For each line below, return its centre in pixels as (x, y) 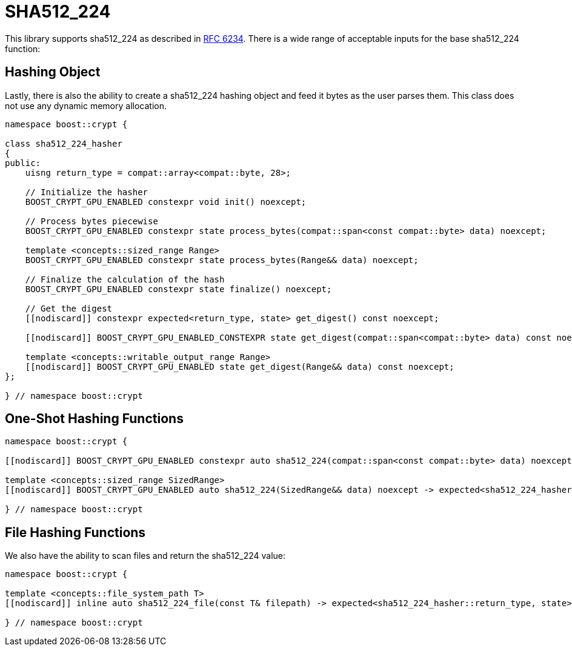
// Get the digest (69, 308)
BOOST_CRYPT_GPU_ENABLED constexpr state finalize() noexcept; (178, 289)
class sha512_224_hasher (64, 143)
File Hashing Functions (75, 532)
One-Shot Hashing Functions (94, 419)
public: (23, 163)
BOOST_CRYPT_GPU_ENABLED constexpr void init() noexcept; (166, 202)
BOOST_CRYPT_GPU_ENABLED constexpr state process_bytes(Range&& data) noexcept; (222, 260)
